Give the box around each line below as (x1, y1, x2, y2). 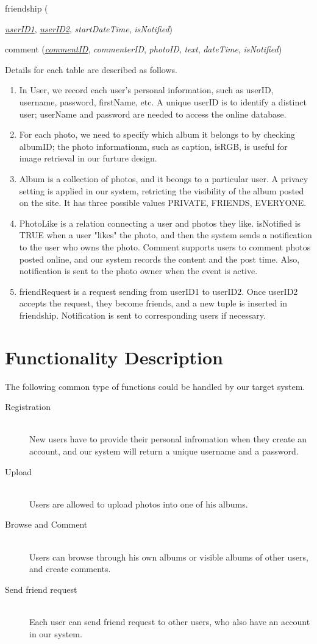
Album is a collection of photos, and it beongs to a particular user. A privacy (19, 172, 308, 185)
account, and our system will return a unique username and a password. (29, 444, 299, 457)
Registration (5, 400, 51, 413)
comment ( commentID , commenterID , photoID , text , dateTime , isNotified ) (5, 43, 282, 55)
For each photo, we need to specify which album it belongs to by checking (19, 128, 296, 141)
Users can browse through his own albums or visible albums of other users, (29, 550, 308, 563)
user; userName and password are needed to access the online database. (19, 107, 287, 120)
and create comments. (29, 562, 111, 575)
